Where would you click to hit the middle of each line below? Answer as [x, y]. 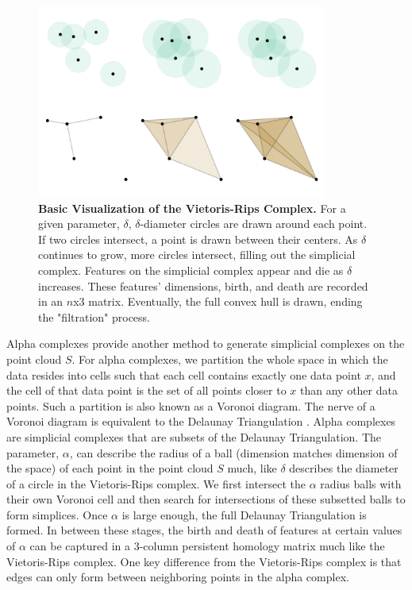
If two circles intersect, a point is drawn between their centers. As [198, 239]
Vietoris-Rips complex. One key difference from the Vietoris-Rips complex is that [204, 561]
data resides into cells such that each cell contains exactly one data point [184, 374]
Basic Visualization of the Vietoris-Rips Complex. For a [192, 208]
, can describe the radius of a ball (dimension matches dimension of [233, 452]
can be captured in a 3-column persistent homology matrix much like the [207, 546]
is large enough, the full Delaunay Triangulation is [244, 514]
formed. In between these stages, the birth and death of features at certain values [204, 530]
